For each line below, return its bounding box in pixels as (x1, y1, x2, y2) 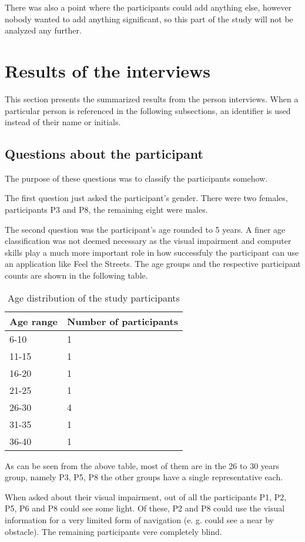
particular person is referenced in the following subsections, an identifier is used (5, 104, 291, 116)
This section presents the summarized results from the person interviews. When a (5, 92, 299, 105)
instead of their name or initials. (5, 116, 121, 128)
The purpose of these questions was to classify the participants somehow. (5, 172, 268, 184)
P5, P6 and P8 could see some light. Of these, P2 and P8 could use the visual (5, 502, 285, 514)
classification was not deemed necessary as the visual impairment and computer (5, 235, 291, 247)
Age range (9, 314, 58, 328)
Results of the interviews (5, 58, 211, 82)
